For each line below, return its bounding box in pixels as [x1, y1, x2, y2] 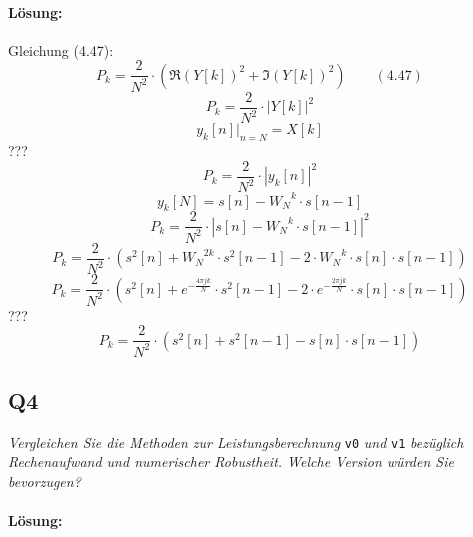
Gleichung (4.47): [8, 39, 114, 60]
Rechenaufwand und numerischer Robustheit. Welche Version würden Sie [8, 451, 454, 472]
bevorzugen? [8, 470, 81, 491]
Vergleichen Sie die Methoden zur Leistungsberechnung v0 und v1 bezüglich [8, 431, 464, 452]
